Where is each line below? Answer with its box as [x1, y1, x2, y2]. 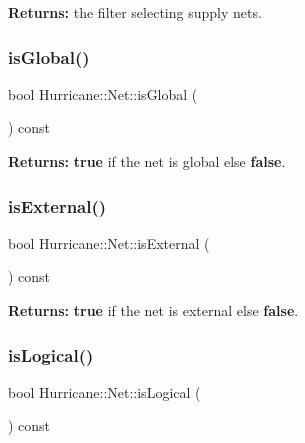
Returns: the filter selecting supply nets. [8, 2, 262, 22]
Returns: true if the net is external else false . [8, 300, 299, 320]
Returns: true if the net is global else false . [8, 151, 286, 171]
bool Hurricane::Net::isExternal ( [8, 232, 210, 253]
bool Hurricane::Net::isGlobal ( [8, 83, 198, 104]
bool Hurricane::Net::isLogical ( [8, 381, 201, 402]
